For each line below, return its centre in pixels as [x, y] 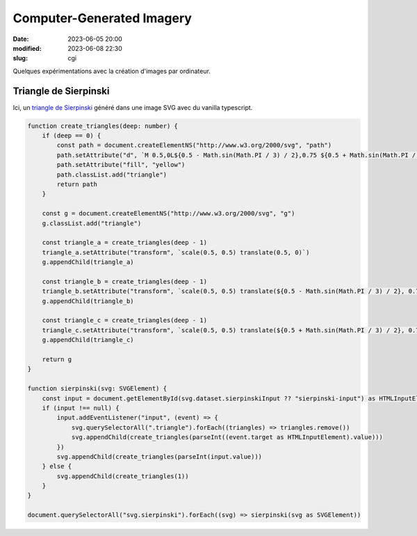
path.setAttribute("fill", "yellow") [121, 165]
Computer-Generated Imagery [103, 18]
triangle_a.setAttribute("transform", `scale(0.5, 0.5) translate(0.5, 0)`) [176, 252]
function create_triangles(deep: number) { [103, 126]
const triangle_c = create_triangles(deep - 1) [125, 320]
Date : [21, 39]
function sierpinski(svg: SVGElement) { [97, 389]
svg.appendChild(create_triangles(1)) [123, 476]
